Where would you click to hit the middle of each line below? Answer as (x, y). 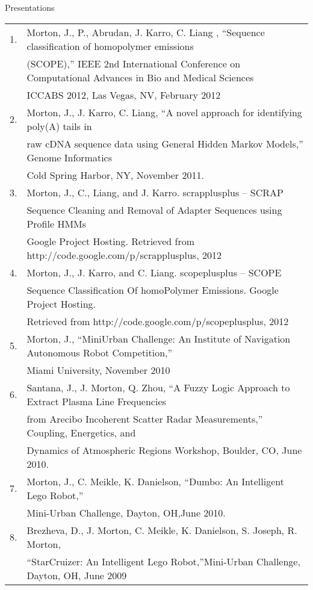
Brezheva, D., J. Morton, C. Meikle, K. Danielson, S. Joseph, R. (162, 530)
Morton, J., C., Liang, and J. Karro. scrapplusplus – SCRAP (155, 192)
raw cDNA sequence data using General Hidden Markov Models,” (165, 143)
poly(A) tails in (59, 126)
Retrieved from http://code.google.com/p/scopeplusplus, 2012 (158, 321)
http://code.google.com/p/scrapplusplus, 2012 (124, 255)
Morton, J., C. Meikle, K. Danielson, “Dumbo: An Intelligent (155, 481)
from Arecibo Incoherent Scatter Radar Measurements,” (145, 418)
